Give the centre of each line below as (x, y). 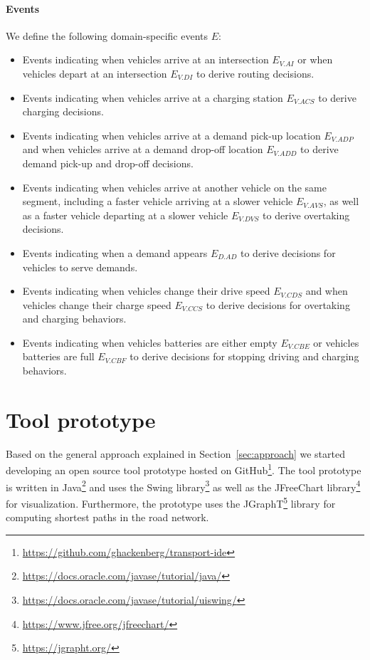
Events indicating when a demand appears (115, 252)
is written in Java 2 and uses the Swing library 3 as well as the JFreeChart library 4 (183, 486)
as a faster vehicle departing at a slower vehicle (125, 215)
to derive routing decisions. (255, 73)
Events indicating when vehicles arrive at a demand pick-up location (171, 135)
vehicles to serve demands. (80, 267)
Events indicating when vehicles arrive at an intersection (146, 59)
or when (315, 59)
